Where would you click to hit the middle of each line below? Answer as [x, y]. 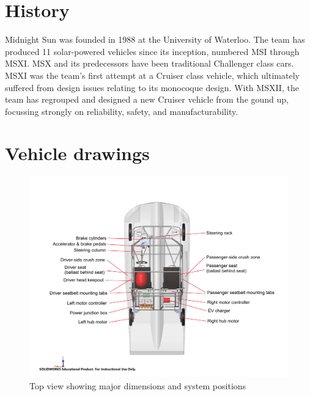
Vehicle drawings [77, 153]
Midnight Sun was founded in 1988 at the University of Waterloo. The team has [155, 39]
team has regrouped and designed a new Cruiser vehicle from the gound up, [147, 99]
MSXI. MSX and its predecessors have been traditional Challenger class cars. [149, 63]
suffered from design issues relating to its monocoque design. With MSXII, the [152, 87]
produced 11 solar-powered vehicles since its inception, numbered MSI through [152, 51]
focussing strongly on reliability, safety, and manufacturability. [122, 111]
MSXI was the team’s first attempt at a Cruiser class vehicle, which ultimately [152, 75]
